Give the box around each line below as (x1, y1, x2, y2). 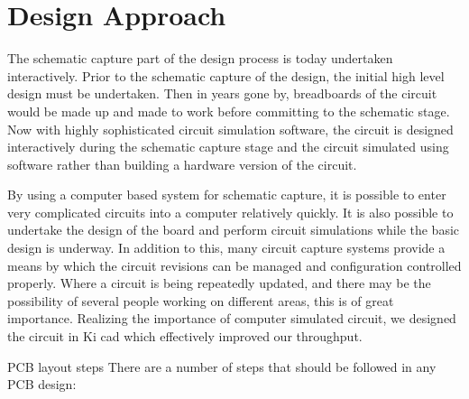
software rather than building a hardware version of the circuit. (7, 154, 357, 173)
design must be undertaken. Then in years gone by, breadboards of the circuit (7, 84, 437, 103)
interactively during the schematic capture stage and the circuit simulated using (7, 137, 449, 156)
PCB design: (7, 375, 77, 394)
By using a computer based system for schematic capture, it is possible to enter (7, 185, 446, 204)
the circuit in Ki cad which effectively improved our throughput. (7, 327, 363, 346)
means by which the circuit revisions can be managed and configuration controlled (7, 255, 462, 274)
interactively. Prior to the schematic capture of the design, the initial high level (7, 66, 445, 85)
